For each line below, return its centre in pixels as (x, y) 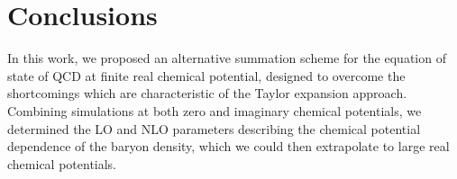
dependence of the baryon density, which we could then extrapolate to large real (228, 146)
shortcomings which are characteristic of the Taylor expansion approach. (207, 93)
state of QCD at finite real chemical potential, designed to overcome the (206, 75)
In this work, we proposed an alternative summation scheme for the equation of (227, 58)
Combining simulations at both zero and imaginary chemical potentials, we (215, 110)
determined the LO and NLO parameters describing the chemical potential (214, 128)
